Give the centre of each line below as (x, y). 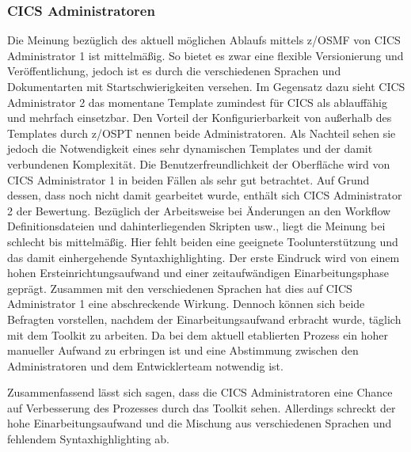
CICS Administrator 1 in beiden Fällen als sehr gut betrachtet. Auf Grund (188, 179)
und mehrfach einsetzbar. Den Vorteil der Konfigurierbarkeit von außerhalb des (200, 118)
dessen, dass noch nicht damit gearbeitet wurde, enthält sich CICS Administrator (205, 195)
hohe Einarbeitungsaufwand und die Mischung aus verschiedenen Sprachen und (200, 423)
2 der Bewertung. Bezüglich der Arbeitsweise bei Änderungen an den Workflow (199, 210)
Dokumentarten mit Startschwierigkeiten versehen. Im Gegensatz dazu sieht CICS (206, 86)
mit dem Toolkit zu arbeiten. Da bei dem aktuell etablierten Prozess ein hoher (198, 334)
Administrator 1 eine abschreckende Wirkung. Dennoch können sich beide (186, 304)
